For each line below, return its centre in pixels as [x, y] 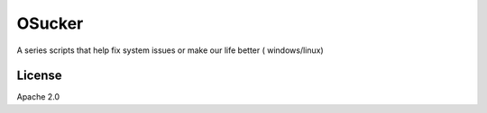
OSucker [50, 23]
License [39, 76]
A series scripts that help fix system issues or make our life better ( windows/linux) [170, 50]
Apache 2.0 [38, 97]
